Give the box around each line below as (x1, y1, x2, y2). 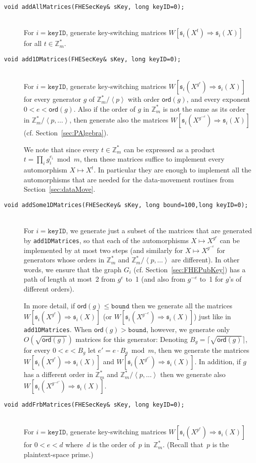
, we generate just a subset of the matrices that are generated (66, 225, 252, 236)
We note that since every (24, 144, 99, 154)
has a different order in (24, 369, 93, 379)
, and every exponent (186, 94, 250, 104)
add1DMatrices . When (24, 324, 92, 335)
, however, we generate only (146, 324, 230, 335)
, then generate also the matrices (69, 115, 169, 125)
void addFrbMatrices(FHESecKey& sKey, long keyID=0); (4, 401, 185, 408)
